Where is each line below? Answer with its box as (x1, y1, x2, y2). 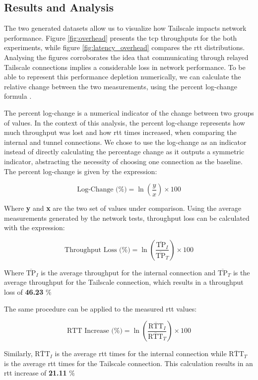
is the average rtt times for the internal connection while (55, 348, 227, 359)
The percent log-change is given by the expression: (4, 166, 157, 176)
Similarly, (4, 348, 33, 359)
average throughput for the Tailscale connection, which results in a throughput (4, 277, 244, 287)
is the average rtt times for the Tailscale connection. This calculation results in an (4, 358, 253, 368)
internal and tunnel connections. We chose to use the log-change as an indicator (4, 136, 247, 147)
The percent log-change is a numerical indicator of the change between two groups (4, 107, 254, 118)
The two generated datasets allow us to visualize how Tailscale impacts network (4, 23, 247, 33)
